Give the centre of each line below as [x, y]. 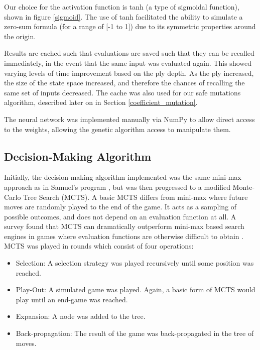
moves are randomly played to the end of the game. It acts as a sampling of [120, 207]
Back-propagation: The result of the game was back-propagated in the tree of [135, 333]
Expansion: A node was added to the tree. [81, 316]
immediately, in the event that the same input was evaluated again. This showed [128, 63]
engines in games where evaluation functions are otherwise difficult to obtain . [124, 236]
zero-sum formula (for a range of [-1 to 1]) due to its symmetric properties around [130, 26]
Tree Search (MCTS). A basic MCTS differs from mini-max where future [136, 197]
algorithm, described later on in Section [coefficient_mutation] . [101, 102]
